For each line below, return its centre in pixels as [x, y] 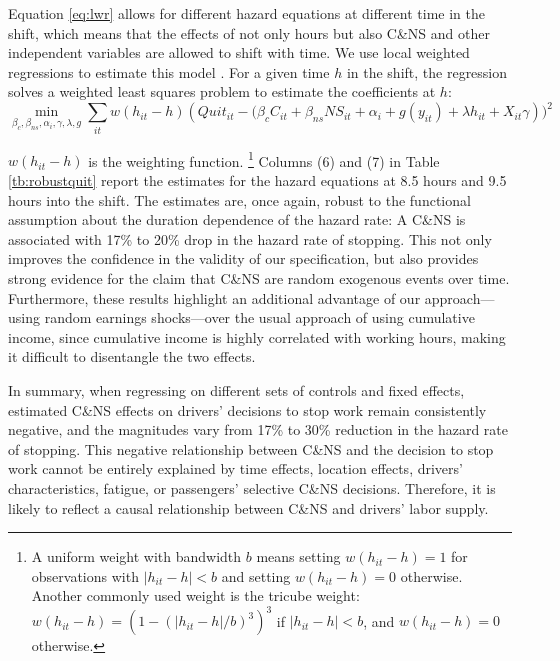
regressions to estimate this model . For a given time [169, 71]
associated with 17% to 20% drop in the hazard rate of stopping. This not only [250, 238]
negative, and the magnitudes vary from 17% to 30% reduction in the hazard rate [258, 429]
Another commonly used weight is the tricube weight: [195, 595]
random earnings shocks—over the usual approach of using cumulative [259, 317]
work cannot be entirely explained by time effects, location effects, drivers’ [235, 468]
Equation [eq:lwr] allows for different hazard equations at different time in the [246, 13]
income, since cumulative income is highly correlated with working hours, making [257, 336]
